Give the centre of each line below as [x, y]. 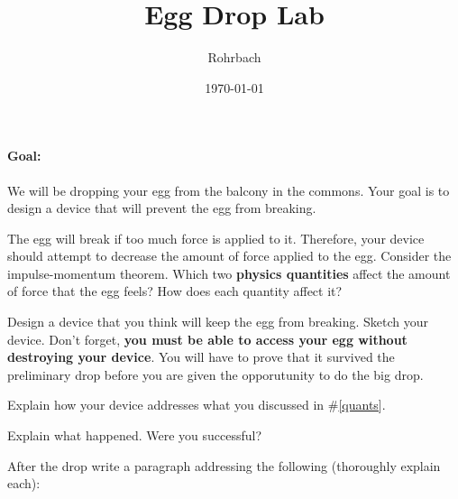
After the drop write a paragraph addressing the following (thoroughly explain [224, 465]
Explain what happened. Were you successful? [135, 435]
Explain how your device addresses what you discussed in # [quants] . [197, 405]
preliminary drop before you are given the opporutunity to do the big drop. [215, 374]
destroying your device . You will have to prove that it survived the [201, 357]
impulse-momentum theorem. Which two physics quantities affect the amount [229, 273]
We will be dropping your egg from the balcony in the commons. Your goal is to [229, 190]
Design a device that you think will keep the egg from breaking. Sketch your [218, 322]
